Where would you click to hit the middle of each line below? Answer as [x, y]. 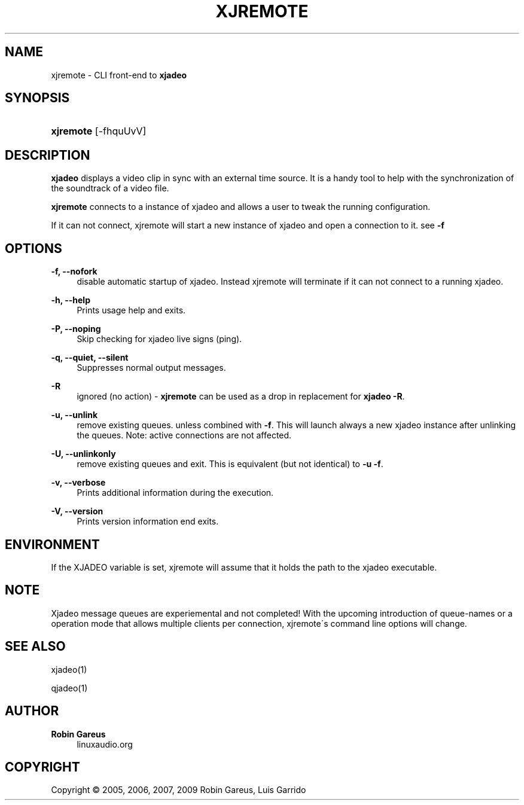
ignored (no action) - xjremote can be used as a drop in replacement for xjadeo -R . [241, 397]
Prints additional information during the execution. [175, 493]
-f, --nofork [74, 272]
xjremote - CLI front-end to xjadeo [119, 75]
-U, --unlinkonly [83, 454]
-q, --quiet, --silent [90, 358]
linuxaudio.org [105, 744]
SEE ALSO [35, 647]
